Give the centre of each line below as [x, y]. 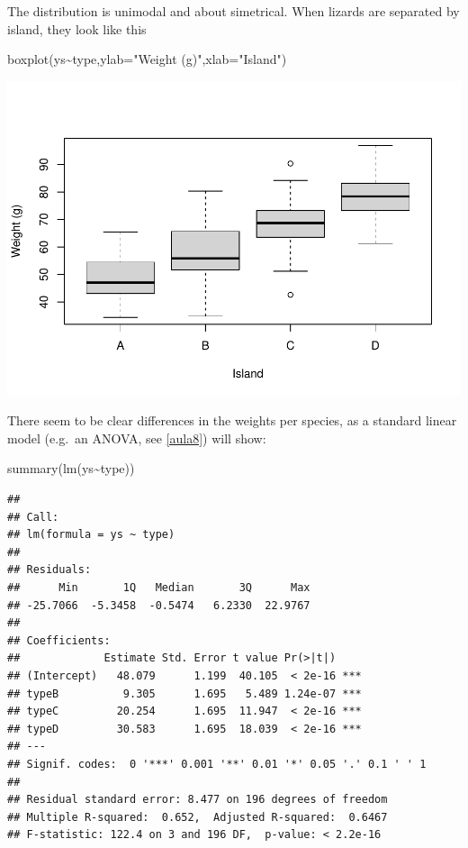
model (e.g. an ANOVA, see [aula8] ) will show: [137, 438]
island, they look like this [77, 28]
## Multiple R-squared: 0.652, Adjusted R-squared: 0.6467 [198, 817]
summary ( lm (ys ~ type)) [71, 468]
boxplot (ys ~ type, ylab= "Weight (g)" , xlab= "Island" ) [147, 59]
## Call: [33, 517]
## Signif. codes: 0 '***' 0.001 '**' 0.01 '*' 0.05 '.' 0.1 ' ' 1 [217, 764]
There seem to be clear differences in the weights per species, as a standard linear [232, 420]
